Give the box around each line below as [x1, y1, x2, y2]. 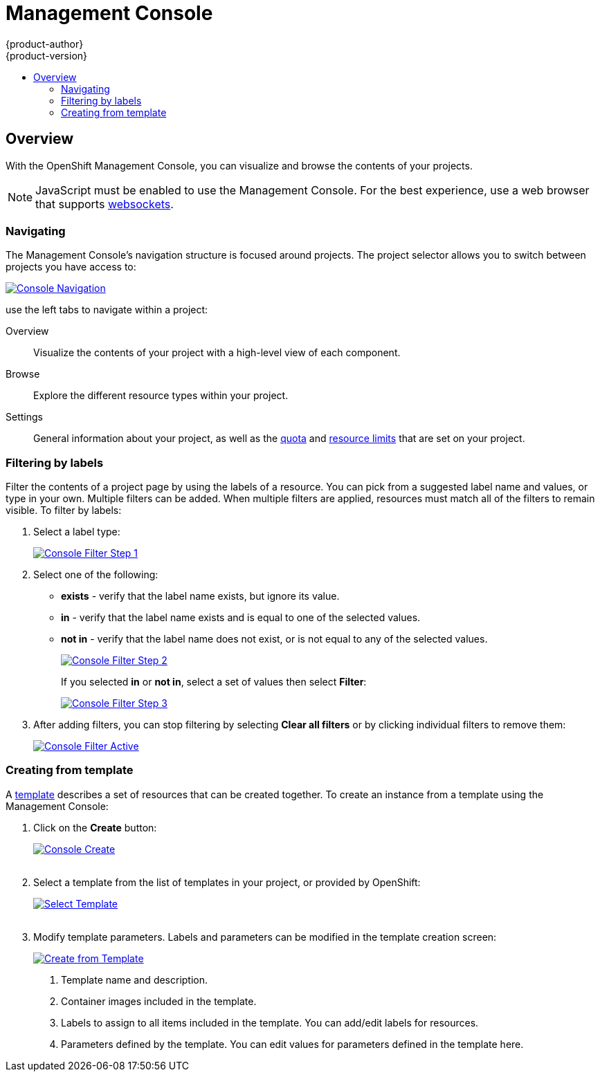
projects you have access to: [6, 261, 136, 273]
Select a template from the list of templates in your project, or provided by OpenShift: [33, 876, 421, 888]
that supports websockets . [35, 196, 174, 211]
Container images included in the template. [61, 995, 257, 1007]
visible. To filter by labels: [6, 504, 122, 517]
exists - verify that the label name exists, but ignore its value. [61, 590, 340, 602]
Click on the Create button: [33, 821, 157, 834]
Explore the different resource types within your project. [33, 389, 289, 402]
